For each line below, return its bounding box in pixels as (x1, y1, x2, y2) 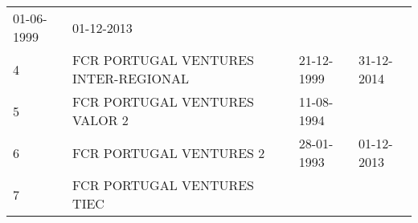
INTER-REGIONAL (72, 69, 189, 87)
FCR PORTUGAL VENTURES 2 (72, 143, 265, 162)
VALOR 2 (72, 111, 129, 129)
